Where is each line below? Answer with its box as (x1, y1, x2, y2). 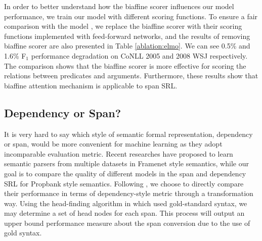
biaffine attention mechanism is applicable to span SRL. (4, 80, 178, 90)
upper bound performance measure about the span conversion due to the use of (4, 217, 250, 228)
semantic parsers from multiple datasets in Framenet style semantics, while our (4, 158, 249, 169)
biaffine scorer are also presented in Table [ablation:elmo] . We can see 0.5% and (4, 40, 250, 51)
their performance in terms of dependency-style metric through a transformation (4, 188, 253, 199)
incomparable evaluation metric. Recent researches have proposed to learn (4, 148, 233, 159)
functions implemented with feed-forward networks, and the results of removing (4, 30, 250, 41)
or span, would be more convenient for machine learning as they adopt (4, 138, 223, 149)
